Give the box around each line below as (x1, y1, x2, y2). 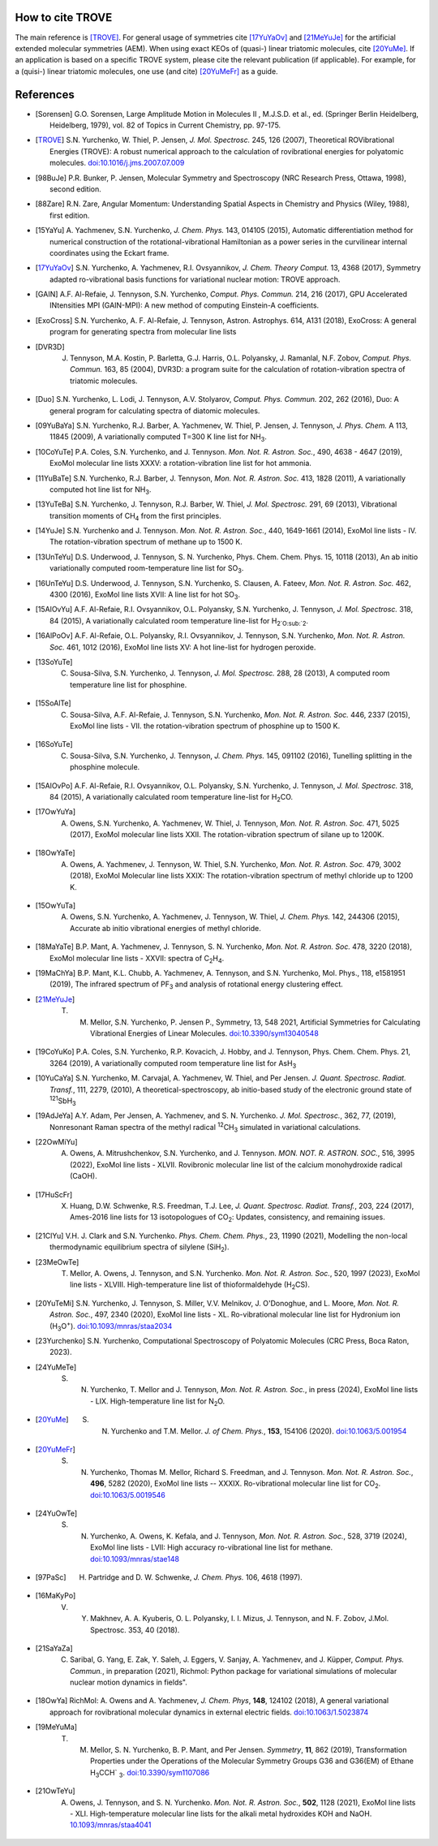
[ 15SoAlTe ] (35, 698, 72, 708)
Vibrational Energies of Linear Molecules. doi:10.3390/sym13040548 (90, 1028, 320, 1038)
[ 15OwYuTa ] (35, 901, 76, 911)
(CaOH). (70, 1171, 97, 1181)
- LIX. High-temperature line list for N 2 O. (90, 1396, 225, 1408)
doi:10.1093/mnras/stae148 (90, 1554, 180, 1563)
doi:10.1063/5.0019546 (90, 1490, 165, 1499)
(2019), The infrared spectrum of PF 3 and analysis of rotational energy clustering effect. (49, 979, 344, 991)
